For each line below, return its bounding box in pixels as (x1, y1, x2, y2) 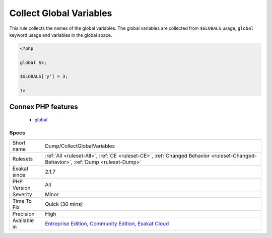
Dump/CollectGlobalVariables (45, 142, 115, 149)
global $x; (20, 59, 47, 65)
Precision (12, 210, 35, 217)
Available (12, 217, 34, 224)
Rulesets (12, 155, 33, 163)
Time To (12, 198, 32, 205)
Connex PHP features (9, 102, 78, 111)
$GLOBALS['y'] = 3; (20, 73, 68, 80)
